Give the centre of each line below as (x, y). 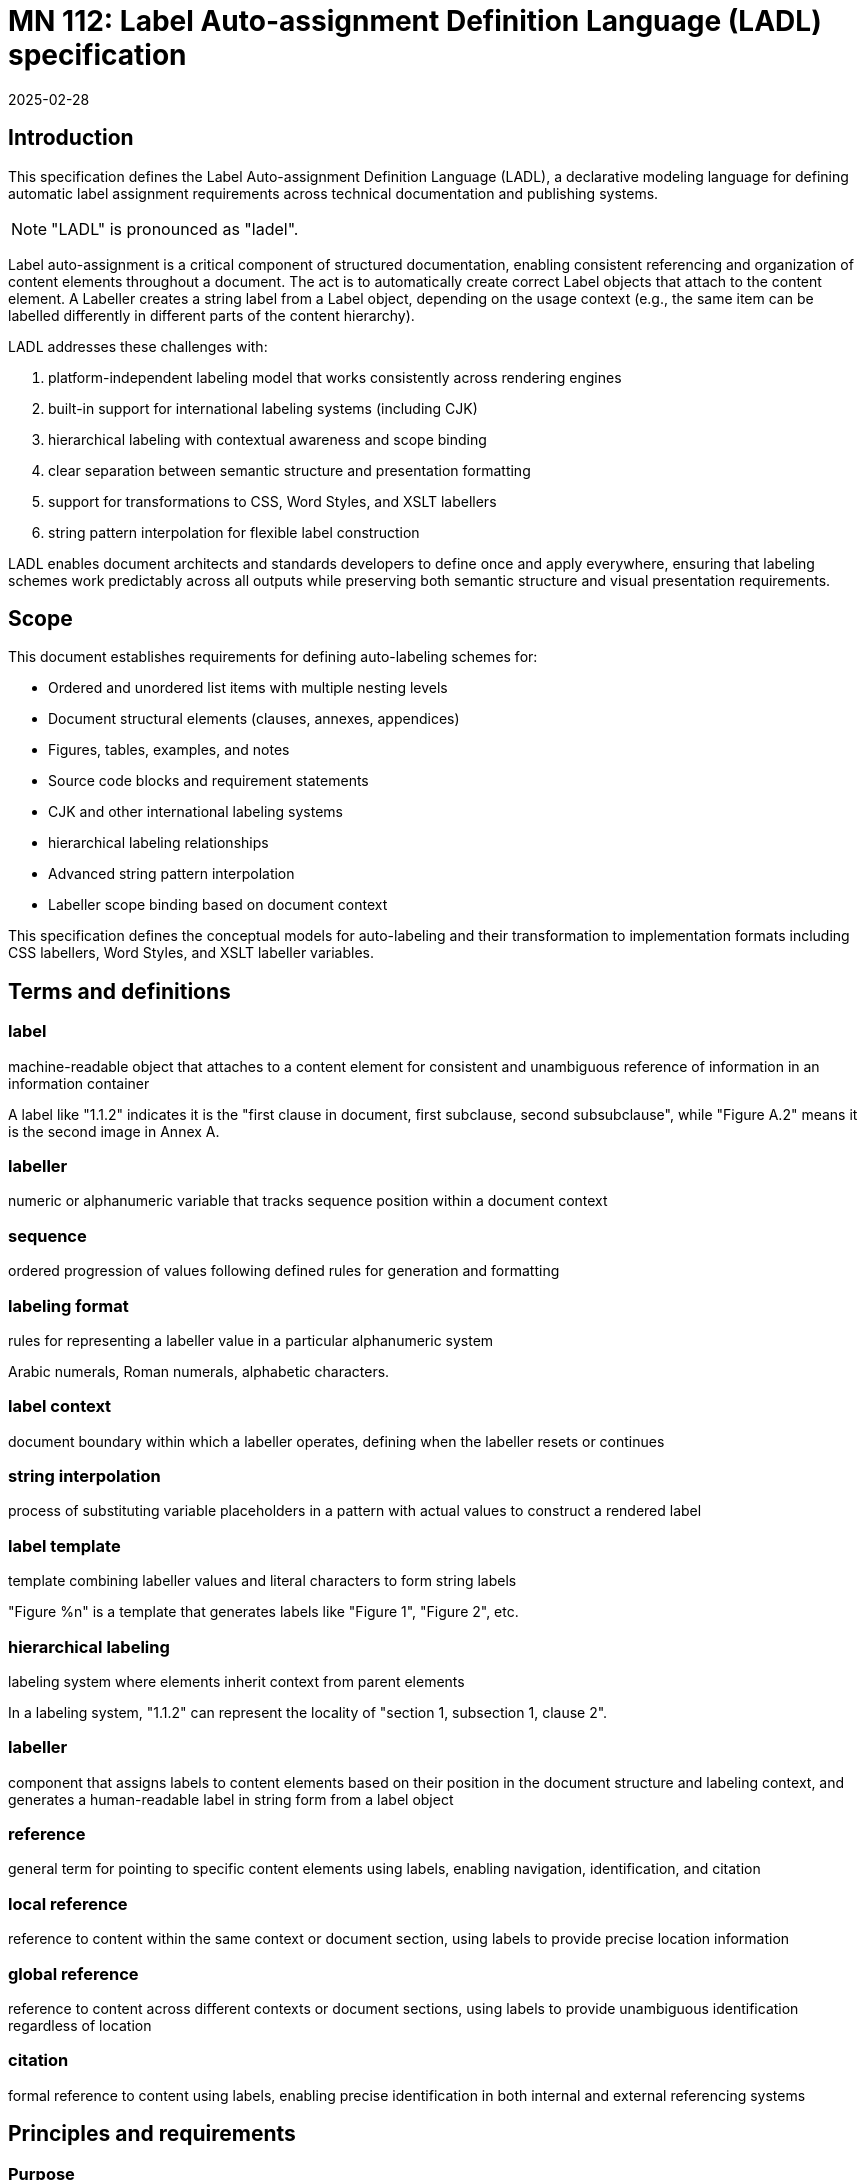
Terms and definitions (119, 991)
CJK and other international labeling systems (196, 812)
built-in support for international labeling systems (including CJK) (263, 408)
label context (60, 1406)
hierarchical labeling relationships (158, 843)
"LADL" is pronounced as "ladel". (175, 228)
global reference (73, 1973)
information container (79, 1083)
